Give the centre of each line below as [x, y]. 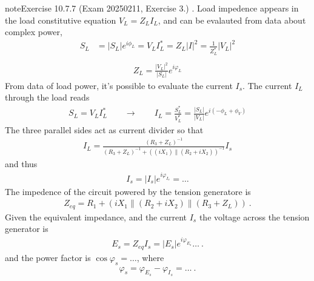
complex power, [34, 32]
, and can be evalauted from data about [232, 20]
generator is [27, 229]
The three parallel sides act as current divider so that [104, 129]
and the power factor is [48, 257]
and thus [21, 164]
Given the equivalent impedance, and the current [96, 217]
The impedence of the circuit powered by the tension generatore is [128, 191]
